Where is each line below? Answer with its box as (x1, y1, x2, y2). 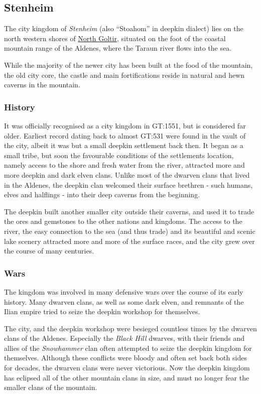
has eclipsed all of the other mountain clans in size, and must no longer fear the (4, 372, 249, 382)
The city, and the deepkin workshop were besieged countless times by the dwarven (4, 323, 257, 333)
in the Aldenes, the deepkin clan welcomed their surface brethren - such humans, (4, 179, 253, 190)
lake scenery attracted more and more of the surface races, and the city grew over (4, 235, 255, 246)
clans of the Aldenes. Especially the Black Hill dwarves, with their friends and (4, 333, 245, 343)
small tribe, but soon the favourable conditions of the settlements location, (4, 150, 234, 160)
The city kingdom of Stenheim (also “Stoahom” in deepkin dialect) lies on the (4, 23, 243, 34)
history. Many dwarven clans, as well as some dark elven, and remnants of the (4, 296, 244, 307)
